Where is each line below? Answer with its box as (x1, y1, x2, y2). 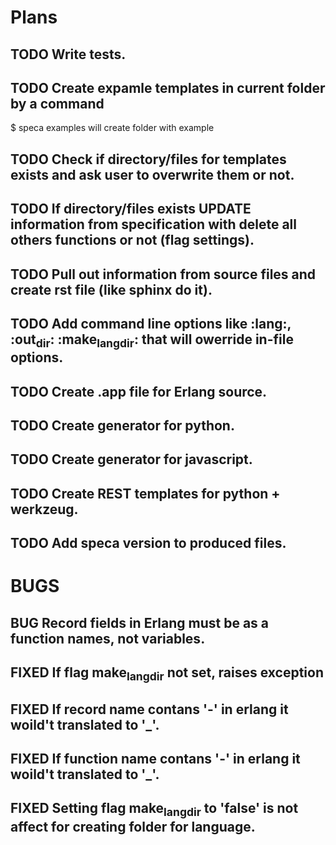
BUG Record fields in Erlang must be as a (10, 614, 269, 631)
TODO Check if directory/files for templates (10, 151, 287, 168)
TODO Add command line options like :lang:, (10, 315, 292, 332)
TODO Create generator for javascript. (10, 451, 253, 468)
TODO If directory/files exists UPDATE (10, 201, 252, 218)
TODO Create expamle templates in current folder (10, 79, 326, 96)
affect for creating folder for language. (10, 818, 256, 835)
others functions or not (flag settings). (10, 232, 255, 249)
